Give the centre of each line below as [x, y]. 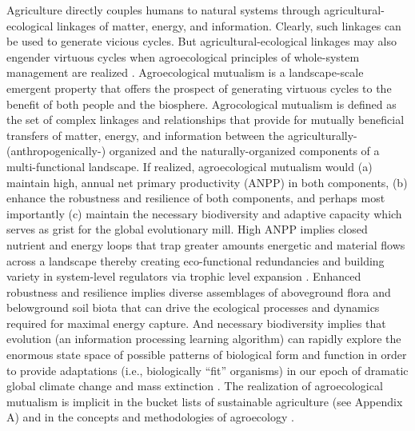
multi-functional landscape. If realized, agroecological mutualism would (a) [190, 166]
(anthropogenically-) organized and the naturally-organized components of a [193, 151]
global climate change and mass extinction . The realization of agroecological [195, 386]
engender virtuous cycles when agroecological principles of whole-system [183, 56]
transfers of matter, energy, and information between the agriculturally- [182, 135]
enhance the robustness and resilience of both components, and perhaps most [196, 198]
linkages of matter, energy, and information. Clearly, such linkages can [229, 25]
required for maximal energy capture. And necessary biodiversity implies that [196, 323]
